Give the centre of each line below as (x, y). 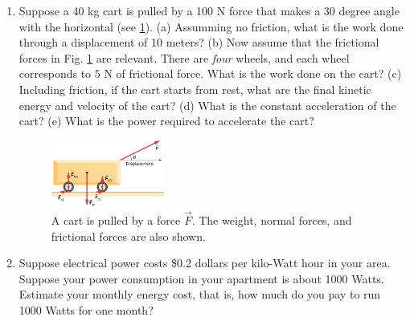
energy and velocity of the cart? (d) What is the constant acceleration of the (207, 105)
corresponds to (55, 73)
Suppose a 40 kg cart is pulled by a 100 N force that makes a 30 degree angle (209, 10)
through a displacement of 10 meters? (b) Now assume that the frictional (199, 42)
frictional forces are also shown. (128, 236)
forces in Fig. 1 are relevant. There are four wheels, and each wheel (184, 57)
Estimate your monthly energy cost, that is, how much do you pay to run (200, 294)
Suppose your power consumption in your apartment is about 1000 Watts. (201, 278)
